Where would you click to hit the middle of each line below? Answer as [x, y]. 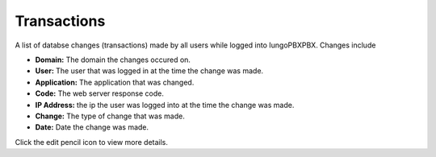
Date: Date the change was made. [92, 127]
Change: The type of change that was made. [110, 116]
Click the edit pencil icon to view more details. [92, 142]
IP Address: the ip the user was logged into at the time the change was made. [165, 105]
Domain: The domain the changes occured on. [113, 60]
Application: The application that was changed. [115, 82]
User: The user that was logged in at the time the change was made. [149, 71]
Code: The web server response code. [100, 93]
